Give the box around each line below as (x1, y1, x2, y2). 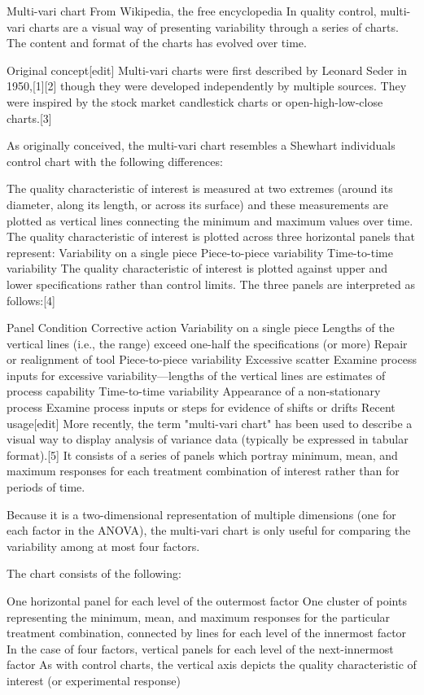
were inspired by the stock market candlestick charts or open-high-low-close (7, 93, 383, 110)
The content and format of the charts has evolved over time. (7, 34, 307, 51)
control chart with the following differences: (7, 152, 223, 169)
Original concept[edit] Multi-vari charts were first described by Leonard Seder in (7, 61, 407, 78)
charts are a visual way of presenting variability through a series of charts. (28, 18, 399, 35)
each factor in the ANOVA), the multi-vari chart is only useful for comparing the (7, 522, 411, 539)
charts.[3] (7, 109, 52, 126)
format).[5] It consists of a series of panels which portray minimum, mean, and (7, 446, 398, 463)
